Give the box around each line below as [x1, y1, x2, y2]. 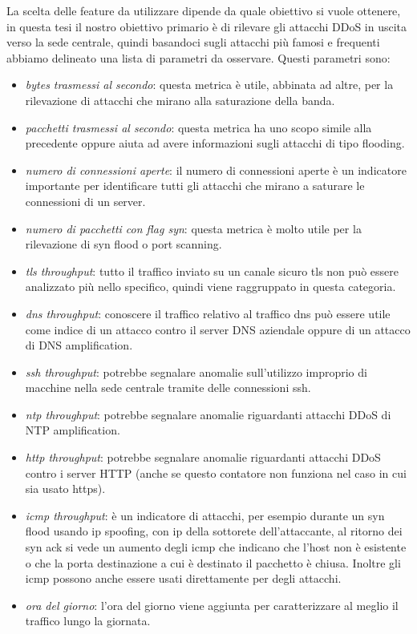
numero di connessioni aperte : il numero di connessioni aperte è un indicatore [25, 161, 407, 178]
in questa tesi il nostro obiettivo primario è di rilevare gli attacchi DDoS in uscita [6, 18, 407, 34]
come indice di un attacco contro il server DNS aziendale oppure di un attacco [25, 321, 411, 337]
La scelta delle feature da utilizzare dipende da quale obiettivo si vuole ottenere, [6, 2, 401, 18]
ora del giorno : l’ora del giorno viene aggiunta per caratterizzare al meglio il [25, 596, 399, 613]
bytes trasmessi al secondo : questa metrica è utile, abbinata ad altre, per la [25, 76, 394, 93]
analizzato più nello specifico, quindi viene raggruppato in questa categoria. [25, 278, 396, 295]
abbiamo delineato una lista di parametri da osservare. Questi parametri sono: [6, 49, 391, 66]
